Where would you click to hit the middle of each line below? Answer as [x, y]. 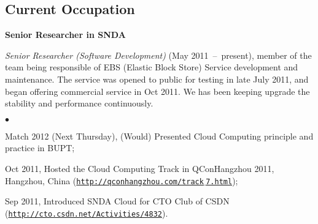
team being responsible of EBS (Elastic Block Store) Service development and [152, 67]
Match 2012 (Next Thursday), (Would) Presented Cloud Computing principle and [159, 136]
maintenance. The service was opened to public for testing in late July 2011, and [157, 79]
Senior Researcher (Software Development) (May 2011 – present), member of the [158, 55]
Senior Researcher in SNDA [65, 35]
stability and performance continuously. [79, 103]
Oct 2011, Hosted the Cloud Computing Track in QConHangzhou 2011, [140, 168]
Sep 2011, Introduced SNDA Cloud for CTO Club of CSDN [117, 201]
